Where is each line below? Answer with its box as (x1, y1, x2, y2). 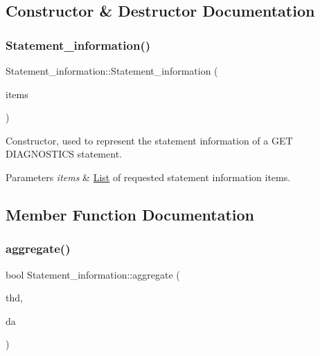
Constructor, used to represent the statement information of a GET (6, 133, 293, 147)
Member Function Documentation (6, 203, 255, 225)
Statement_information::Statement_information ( (6, 64, 218, 77)
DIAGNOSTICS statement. (6, 147, 122, 161)
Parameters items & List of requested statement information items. (6, 169, 291, 184)
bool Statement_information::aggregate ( (6, 267, 180, 281)
